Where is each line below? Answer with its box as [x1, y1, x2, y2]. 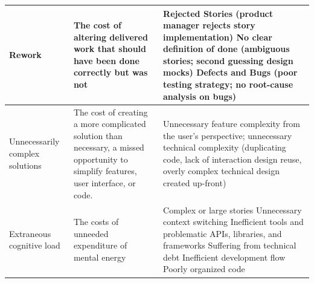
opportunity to [73, 152, 128, 165]
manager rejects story [163, 19, 255, 31]
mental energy [73, 250, 126, 263]
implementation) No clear [163, 30, 272, 43]
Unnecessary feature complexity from [163, 117, 301, 130]
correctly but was [73, 66, 148, 79]
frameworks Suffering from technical [163, 239, 296, 252]
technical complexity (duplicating [163, 141, 286, 154]
